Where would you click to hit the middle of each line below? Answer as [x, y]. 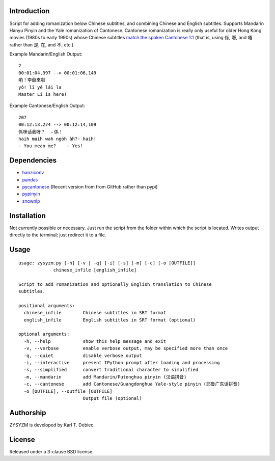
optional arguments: [44, 334]
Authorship [28, 413]
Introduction [30, 11]
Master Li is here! [43, 94]
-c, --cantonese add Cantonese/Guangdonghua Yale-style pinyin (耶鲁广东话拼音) [132, 384]
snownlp [31, 201]
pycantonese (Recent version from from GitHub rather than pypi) [90, 187]
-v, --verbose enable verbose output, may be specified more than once [126, 348]
